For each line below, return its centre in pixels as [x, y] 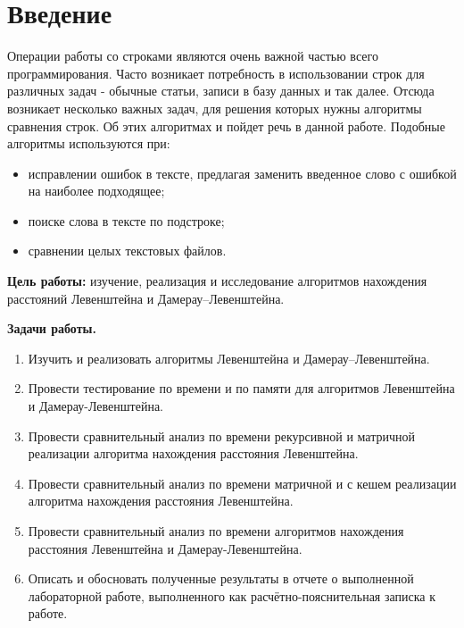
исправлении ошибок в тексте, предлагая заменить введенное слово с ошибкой [242, 173]
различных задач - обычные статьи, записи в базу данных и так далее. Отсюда [221, 91]
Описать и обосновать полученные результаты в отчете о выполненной [221, 578]
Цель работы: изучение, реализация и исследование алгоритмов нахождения [217, 281]
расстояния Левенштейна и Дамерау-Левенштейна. [165, 548]
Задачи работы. [52, 328]
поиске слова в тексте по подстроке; [126, 220]
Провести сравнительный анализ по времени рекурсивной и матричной [222, 435]
